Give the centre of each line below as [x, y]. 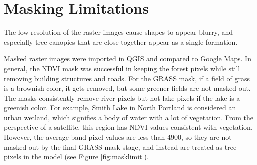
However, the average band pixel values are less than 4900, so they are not [118, 137]
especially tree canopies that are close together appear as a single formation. [121, 42]
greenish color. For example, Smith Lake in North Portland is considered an [120, 107]
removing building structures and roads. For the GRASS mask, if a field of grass [127, 78]
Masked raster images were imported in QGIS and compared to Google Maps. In [128, 59]
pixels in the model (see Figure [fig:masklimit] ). [76, 156]
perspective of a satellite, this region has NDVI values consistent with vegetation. [128, 127]
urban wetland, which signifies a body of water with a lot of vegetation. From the [129, 117]
